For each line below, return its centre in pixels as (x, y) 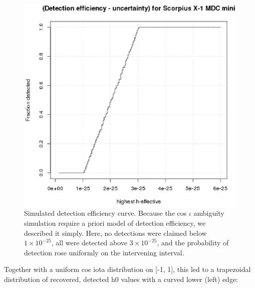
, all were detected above (89, 243)
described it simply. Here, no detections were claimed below (115, 233)
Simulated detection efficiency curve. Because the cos (105, 213)
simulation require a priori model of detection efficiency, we (115, 223)
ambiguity (209, 213)
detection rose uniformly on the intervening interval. (104, 252)
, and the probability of (193, 243)
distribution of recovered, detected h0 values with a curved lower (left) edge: (121, 279)
